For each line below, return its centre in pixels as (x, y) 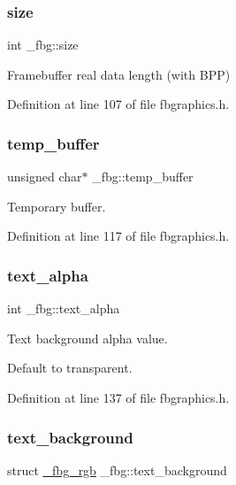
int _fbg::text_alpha (64, 308)
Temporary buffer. (57, 206)
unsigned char (45, 177)
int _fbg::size (43, 45)
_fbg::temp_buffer (143, 177)
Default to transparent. (70, 368)
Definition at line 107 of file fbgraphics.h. (118, 104)
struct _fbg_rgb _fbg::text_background (117, 470)
